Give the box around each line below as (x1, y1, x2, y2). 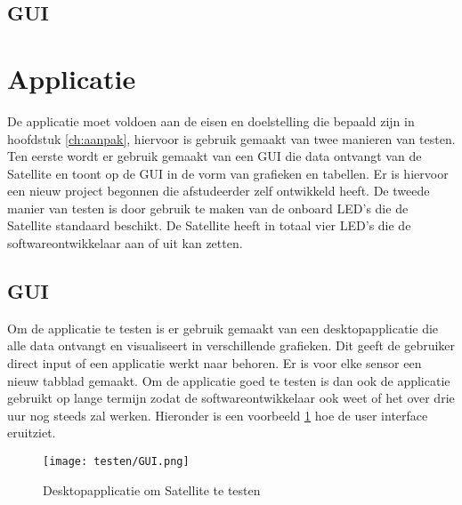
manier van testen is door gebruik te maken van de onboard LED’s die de (7, 198, 409, 217)
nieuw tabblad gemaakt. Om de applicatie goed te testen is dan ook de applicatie (7, 371, 450, 389)
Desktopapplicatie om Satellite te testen (43, 480, 261, 499)
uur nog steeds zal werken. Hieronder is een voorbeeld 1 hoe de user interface (7, 405, 428, 424)
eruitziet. (7, 423, 56, 442)
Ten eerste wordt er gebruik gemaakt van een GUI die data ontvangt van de (7, 147, 422, 165)
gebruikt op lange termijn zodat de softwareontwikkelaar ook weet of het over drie (7, 389, 455, 407)
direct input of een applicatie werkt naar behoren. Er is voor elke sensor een (7, 354, 422, 373)
